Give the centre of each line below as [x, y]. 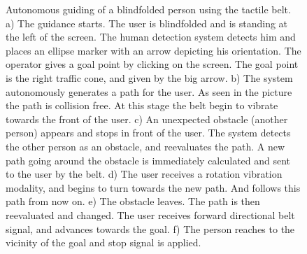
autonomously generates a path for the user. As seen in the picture [149, 91]
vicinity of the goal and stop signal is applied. [103, 242]
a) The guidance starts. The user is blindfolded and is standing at [147, 23]
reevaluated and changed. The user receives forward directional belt [150, 214]
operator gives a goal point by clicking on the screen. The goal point [152, 64]
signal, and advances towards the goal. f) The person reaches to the [150, 228]
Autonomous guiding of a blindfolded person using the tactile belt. [148, 9]
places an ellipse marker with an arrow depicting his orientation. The [153, 50]
